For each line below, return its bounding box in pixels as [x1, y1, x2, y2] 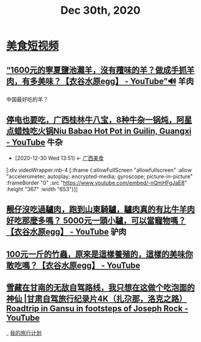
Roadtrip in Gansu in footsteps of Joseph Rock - [6, 303, 188, 313]
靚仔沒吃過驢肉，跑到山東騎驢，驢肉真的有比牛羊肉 [6, 204, 195, 214]
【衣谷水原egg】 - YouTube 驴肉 [6, 227, 127, 237]
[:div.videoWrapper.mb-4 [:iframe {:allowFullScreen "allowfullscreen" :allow [6, 166, 193, 174]
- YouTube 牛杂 [6, 137, 63, 147]
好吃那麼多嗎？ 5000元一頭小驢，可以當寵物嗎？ [6, 216, 187, 226]
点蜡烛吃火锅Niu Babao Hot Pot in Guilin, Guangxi [6, 126, 191, 137]
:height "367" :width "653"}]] [6, 185, 78, 192]
